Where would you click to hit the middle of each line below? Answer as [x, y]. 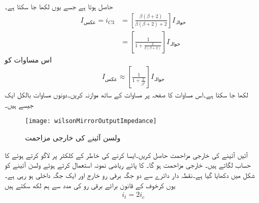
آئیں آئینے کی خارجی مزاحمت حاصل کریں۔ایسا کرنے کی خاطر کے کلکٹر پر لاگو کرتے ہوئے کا [126, 155]
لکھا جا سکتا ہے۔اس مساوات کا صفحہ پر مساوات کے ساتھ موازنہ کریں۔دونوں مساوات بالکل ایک [126, 95]
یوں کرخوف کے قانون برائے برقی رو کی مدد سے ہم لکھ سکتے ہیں [90, 185]
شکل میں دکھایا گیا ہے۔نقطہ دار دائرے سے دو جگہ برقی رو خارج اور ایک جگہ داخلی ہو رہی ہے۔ [130, 175]
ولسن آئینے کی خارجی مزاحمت [73, 138]
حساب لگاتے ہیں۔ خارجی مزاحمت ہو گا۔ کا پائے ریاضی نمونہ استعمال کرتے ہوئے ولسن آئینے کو [128, 165]
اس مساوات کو [28, 59]
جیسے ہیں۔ [19, 104]
